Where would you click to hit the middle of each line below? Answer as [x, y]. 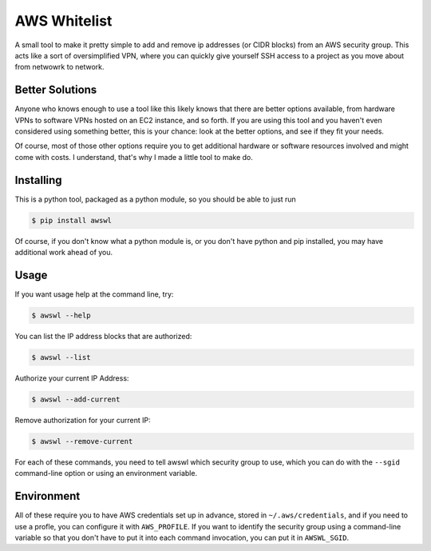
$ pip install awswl [71, 220]
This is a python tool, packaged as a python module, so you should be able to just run [156, 199]
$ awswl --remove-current [82, 441]
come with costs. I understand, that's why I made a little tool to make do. [134, 157]
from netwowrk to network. [59, 67]
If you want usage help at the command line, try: [94, 294]
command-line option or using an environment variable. [106, 473]
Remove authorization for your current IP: [83, 420]
